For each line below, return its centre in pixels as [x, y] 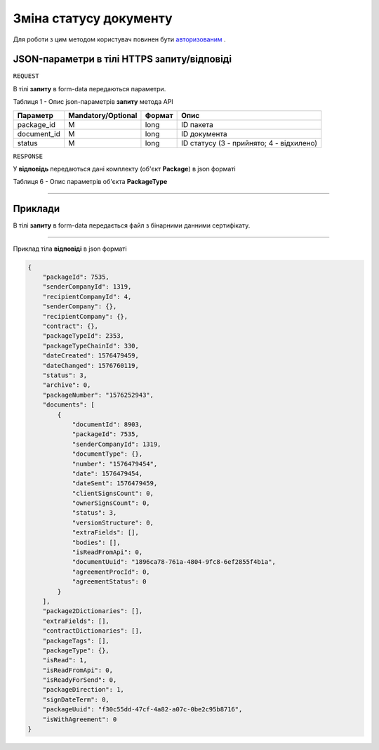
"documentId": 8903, [107, 424]
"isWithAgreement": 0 [80, 719]
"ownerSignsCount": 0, [111, 503]
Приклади [36, 209]
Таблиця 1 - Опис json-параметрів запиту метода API [93, 102]
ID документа [204, 133]
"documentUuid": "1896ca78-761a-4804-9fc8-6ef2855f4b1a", [174, 562]
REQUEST [26, 76]
